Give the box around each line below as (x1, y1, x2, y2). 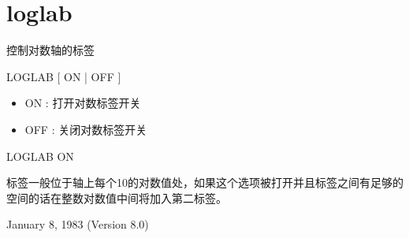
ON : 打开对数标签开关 (24, 95, 141, 111)
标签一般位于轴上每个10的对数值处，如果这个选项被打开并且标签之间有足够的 (6, 174, 403, 191)
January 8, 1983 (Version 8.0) (6, 216, 149, 232)
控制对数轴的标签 (6, 42, 95, 58)
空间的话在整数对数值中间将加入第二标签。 (6, 189, 227, 206)
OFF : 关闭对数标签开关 (24, 121, 147, 137)
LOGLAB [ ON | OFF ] (6, 68, 121, 84)
